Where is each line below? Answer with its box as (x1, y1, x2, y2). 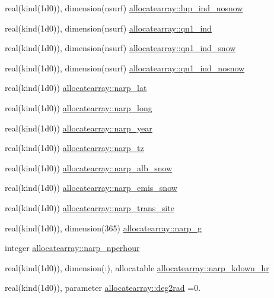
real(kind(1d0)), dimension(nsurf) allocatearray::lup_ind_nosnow (5, 2, 243, 14)
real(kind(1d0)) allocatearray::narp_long (5, 101, 152, 114)
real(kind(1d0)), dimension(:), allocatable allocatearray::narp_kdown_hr (5, 261, 269, 274)
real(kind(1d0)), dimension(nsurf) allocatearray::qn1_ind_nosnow (5, 61, 245, 74)
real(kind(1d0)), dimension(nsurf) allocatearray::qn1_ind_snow (5, 42, 236, 54)
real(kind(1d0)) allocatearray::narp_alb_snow (5, 161, 173, 174)
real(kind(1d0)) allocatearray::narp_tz (5, 142, 144, 154)
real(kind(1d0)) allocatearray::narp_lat (5, 81, 147, 94)
